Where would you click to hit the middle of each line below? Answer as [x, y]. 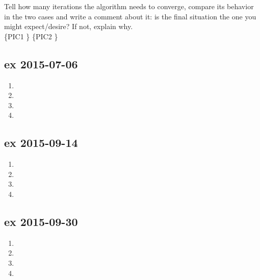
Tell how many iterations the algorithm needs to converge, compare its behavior [129, 6]
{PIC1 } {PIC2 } [31, 36]
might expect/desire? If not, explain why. [69, 26]
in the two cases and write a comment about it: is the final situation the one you [130, 16]
